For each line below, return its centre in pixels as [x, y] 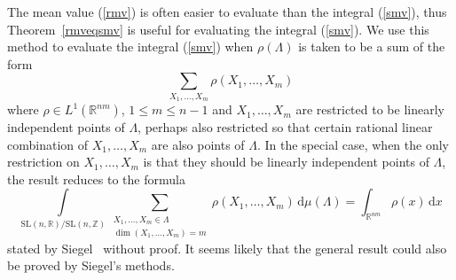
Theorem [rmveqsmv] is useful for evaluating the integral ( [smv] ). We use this [218, 29]
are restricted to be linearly [370, 109]
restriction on [43, 162]
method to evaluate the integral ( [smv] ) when [130, 47]
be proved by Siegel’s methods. [91, 265]
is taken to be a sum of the [372, 47]
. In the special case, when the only [353, 144]
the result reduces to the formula [96, 179]
